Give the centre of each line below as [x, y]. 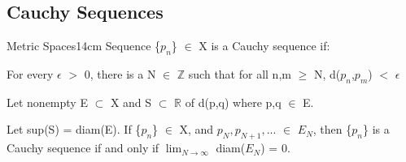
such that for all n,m [240, 74]
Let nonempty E [47, 102]
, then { [332, 129]
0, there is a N [120, 74]
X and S [131, 102]
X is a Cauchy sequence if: [264, 46]
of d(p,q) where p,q [233, 102]
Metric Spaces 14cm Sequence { [84, 46]
